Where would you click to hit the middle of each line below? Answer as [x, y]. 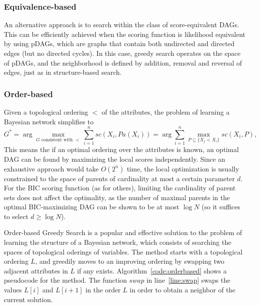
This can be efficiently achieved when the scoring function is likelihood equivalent [125, 34]
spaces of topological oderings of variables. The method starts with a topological [123, 251]
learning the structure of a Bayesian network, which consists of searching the [118, 242]
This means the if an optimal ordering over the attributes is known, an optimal [122, 149]
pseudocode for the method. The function [66, 280]
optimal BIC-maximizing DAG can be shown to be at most [92, 207]
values [13, 290]
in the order [103, 290]
